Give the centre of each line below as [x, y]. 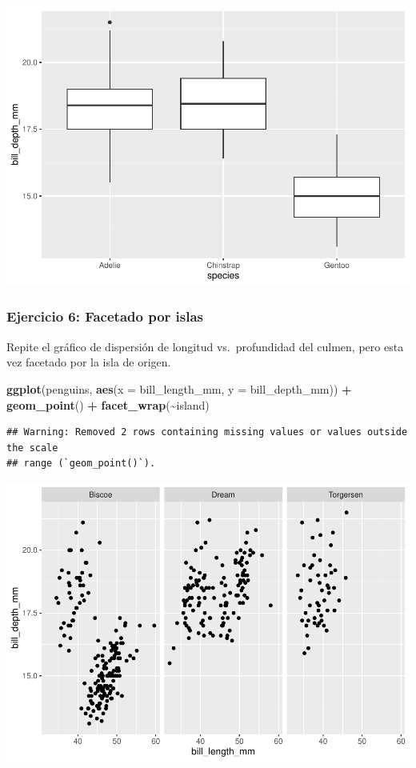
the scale [32, 448]
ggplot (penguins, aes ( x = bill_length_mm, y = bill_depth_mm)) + [179, 388]
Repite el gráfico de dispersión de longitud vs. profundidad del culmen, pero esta [205, 346]
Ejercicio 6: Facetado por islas [105, 316]
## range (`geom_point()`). [81, 464]
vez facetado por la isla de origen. [89, 362]
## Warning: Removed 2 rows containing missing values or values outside [207, 432]
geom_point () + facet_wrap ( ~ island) [108, 404]
